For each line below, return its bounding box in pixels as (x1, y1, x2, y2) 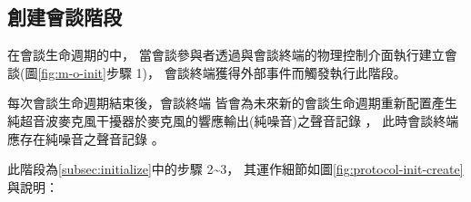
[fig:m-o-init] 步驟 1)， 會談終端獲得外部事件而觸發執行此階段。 (37, 63, 406, 82)
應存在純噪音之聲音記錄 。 (7, 129, 165, 148)
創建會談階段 (7, 3, 122, 31)
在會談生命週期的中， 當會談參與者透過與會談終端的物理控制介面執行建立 (7, 45, 445, 64)
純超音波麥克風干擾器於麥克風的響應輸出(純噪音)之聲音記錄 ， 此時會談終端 (7, 111, 459, 130)
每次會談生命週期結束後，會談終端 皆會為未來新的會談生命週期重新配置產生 (7, 93, 457, 112)
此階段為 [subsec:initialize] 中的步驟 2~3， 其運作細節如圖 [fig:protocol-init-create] (7, 159, 464, 178)
